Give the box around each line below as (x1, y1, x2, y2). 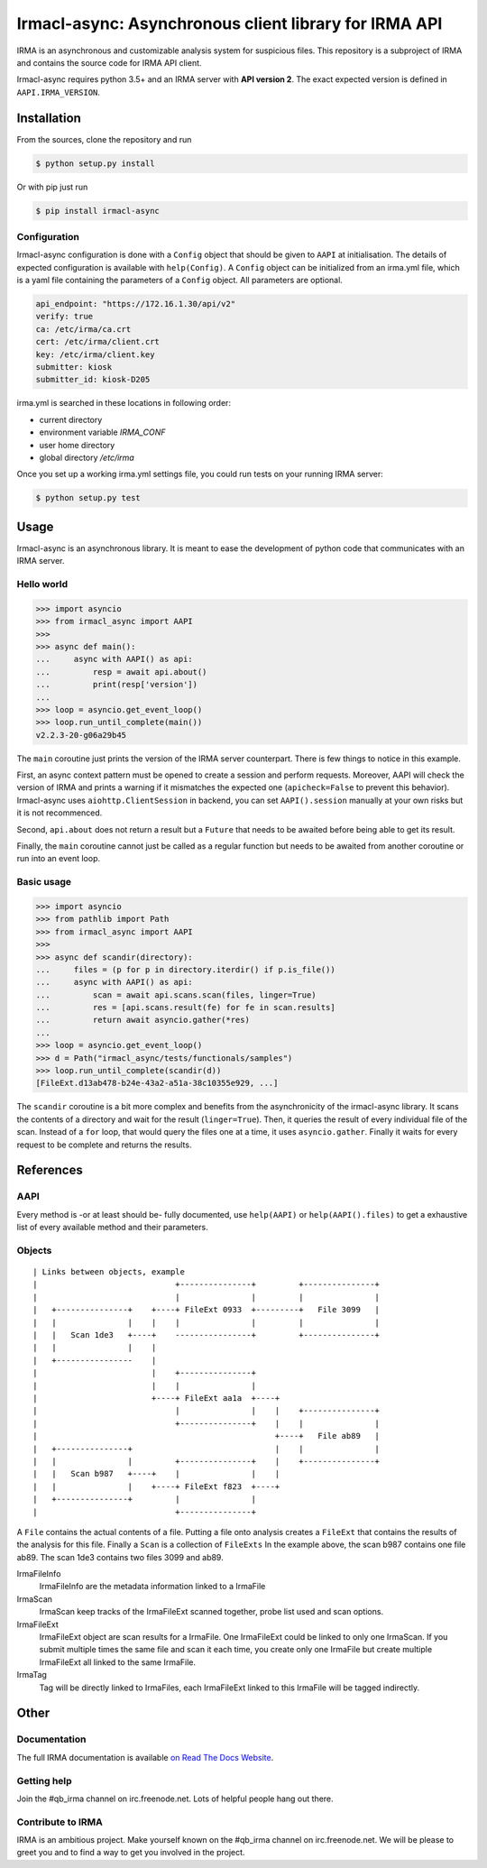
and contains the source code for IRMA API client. (16, 57, 202, 68)
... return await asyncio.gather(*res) (35, 1015, 250, 1026)
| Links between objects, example (32, 1267, 185, 1277)
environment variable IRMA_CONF (39, 427, 166, 437)
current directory (39, 414, 103, 425)
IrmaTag (16, 1670, 47, 1680)
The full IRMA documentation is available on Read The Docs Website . (16, 1752, 274, 1762)
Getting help (16, 1774, 72, 1787)
